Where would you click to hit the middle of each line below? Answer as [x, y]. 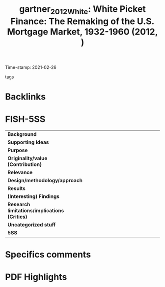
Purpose [18, 150]
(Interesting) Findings [34, 196]
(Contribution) [25, 164]
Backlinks [26, 96]
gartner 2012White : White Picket [82, 10]
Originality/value [27, 158]
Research [19, 204]
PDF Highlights [36, 277]
